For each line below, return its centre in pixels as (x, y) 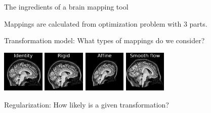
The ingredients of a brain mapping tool (66, 7)
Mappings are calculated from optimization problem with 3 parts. (106, 23)
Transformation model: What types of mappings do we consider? (104, 40)
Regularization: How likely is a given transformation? (87, 104)
